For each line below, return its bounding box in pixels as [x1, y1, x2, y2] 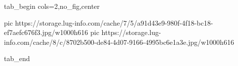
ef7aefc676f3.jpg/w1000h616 [4, 27, 88, 37]
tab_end [4, 53, 30, 64]
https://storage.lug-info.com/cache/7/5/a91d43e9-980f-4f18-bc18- [15, 17, 213, 28]
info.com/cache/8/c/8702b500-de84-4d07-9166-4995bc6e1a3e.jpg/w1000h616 [4, 36, 234, 47]
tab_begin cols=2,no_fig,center [4, 1, 100, 11]
